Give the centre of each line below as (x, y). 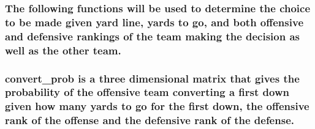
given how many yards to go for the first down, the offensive (157, 106)
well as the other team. (63, 50)
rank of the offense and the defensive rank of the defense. (150, 120)
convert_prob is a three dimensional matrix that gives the (152, 78)
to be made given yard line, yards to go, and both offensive (154, 22)
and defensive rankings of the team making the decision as (153, 36)
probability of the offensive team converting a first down (147, 92)
